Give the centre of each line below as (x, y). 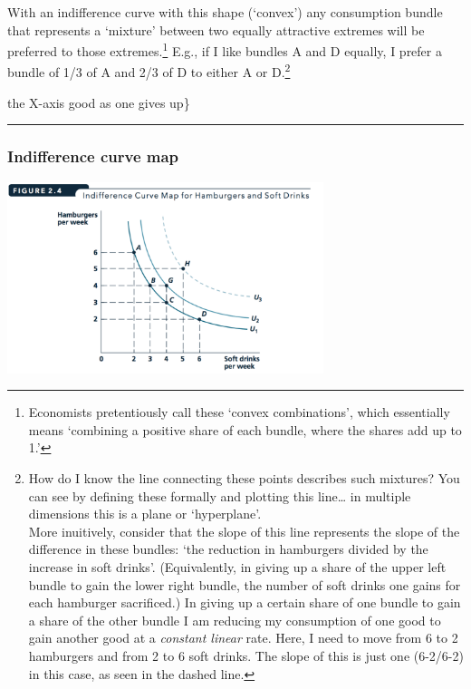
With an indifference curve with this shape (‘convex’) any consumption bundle (225, 12)
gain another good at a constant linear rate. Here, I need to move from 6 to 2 (243, 638)
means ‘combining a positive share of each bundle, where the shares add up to (245, 429)
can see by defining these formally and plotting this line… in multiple (220, 495)
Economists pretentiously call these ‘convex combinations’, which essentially (239, 412)
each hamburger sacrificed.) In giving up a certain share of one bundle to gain (245, 602)
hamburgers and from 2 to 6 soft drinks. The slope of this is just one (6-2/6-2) (246, 655)
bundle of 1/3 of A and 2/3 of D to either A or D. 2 (149, 71)
